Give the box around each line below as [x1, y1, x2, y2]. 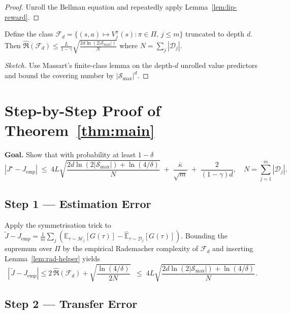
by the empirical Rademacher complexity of [62, 243, 199, 254]
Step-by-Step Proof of [5, 99, 161, 120]
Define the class [5, 28, 53, 39]
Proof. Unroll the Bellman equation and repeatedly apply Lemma [5, 2, 208, 12]
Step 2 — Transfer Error [5, 296, 138, 311]
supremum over [5, 243, 52, 254]
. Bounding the [181, 230, 228, 241]
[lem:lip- [211, 2, 237, 12]
